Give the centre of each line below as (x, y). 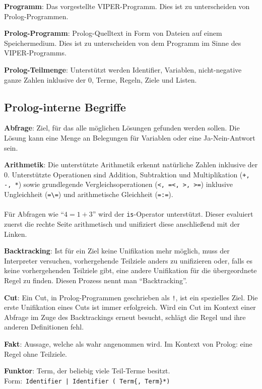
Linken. (16, 234)
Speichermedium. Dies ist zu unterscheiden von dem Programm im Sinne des (123, 43)
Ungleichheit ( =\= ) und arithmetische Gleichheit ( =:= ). (89, 194)
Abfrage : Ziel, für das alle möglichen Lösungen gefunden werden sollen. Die (122, 128)
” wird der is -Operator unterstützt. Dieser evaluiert (173, 214)
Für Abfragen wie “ (34, 214)
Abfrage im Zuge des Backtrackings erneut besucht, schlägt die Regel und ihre (125, 317)
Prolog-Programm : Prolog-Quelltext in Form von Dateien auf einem (113, 33)
